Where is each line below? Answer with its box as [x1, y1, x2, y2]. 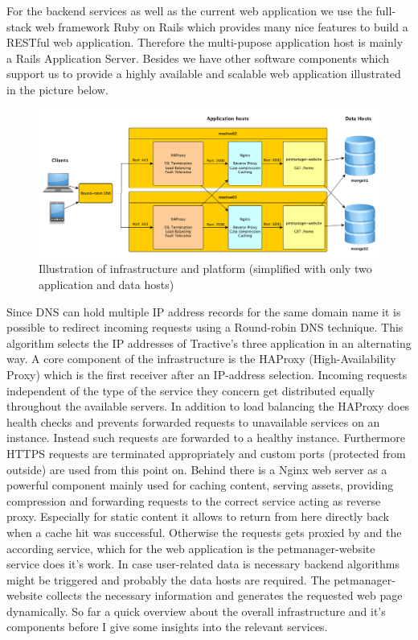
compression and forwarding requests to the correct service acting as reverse [6, 492, 381, 509]
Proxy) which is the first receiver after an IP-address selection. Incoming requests [6, 365, 408, 382]
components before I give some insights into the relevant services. [6, 618, 328, 635]
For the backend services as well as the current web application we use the [6, 2, 372, 19]
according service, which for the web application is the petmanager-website [6, 539, 375, 556]
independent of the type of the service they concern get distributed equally [6, 382, 375, 398]
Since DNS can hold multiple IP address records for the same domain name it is [6, 303, 401, 320]
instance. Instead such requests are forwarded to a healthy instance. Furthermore [6, 429, 405, 446]
